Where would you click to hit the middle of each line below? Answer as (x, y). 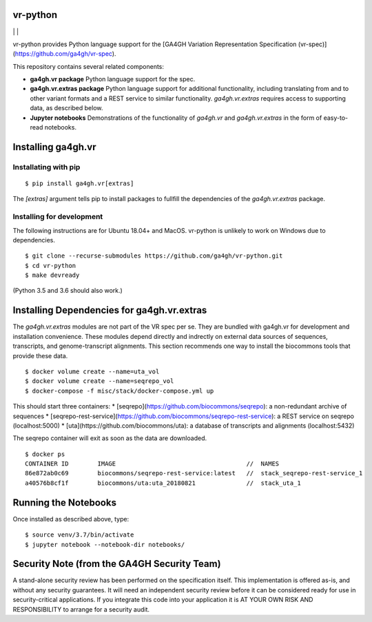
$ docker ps (45, 454)
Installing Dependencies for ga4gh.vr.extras (110, 310)
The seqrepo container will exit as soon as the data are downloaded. (110, 438)
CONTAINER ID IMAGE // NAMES (152, 464)
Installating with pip (46, 167)
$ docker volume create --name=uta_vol (92, 371)
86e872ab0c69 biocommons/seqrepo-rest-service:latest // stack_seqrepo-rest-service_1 (194, 473)
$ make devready (52, 275)
